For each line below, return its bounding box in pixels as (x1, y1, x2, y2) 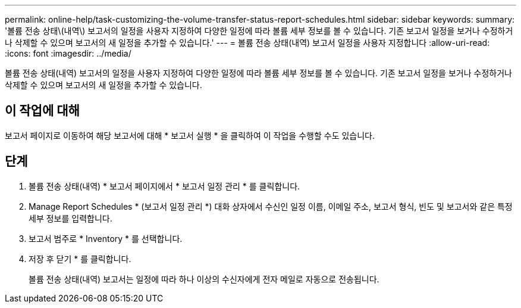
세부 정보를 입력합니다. (29, 213, 112, 223)
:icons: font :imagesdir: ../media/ (5, 48, 131, 58)
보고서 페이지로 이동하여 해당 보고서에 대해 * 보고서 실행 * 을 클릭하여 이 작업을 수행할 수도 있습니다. (5, 130, 375, 141)
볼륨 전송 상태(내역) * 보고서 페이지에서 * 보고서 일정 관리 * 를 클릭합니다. (29, 181, 300, 191)
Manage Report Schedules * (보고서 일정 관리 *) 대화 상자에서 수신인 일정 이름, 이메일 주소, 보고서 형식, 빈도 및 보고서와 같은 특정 (29, 201, 513, 211)
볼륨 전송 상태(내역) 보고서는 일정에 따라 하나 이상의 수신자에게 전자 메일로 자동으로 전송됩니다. (29, 273, 379, 284)
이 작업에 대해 (5, 103, 80, 119)
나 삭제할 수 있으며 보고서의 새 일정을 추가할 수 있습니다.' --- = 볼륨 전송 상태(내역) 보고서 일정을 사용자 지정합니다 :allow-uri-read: (5, 38, 490, 48)
